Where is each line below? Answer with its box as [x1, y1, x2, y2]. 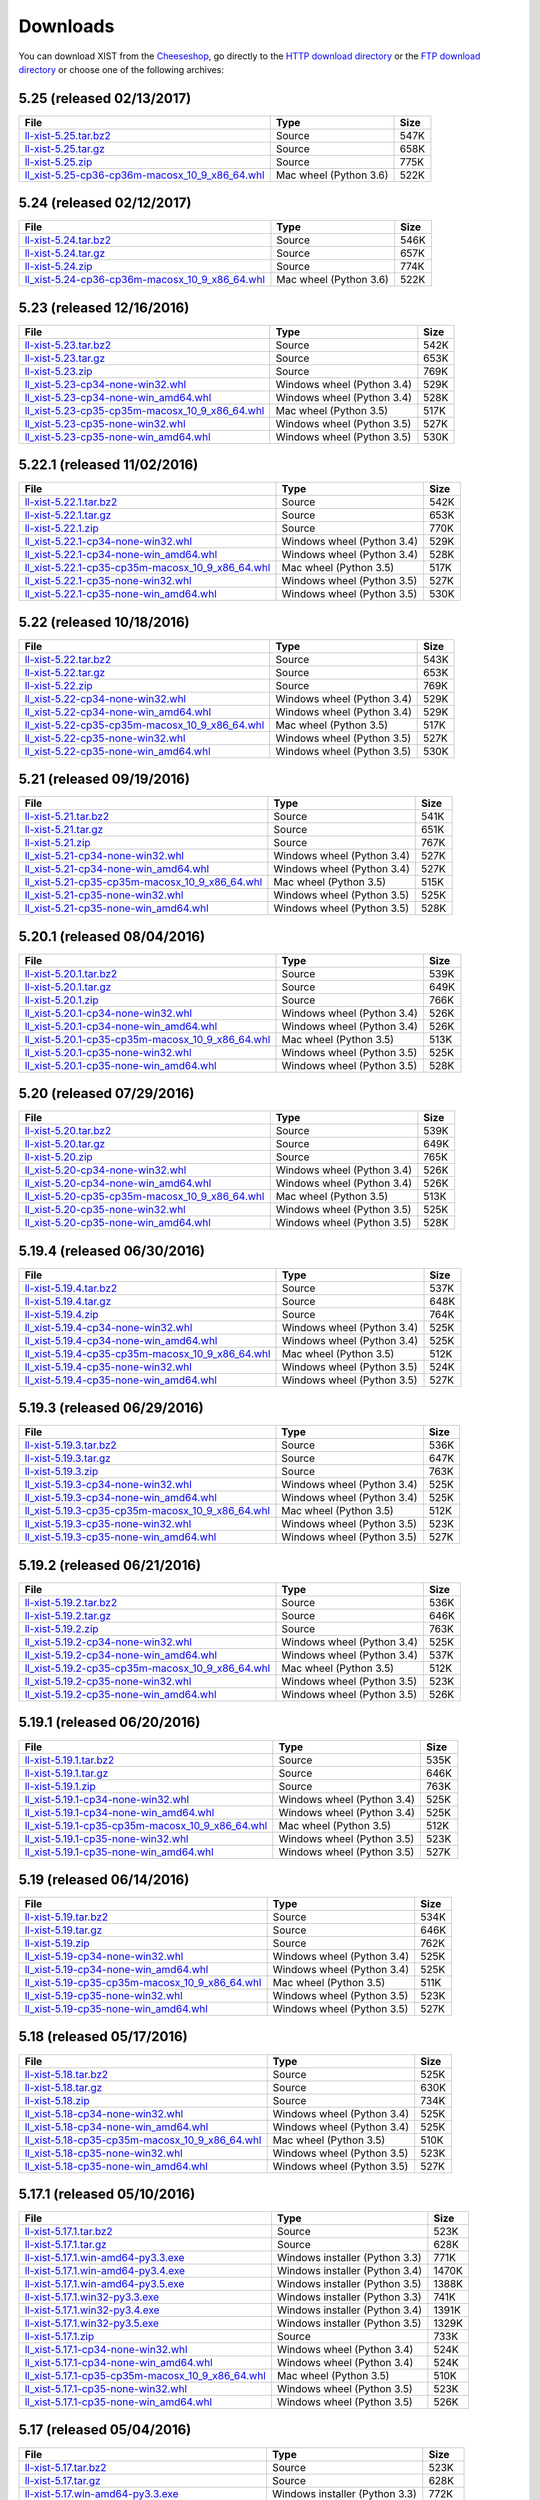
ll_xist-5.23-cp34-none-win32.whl [24, 377, 187, 391]
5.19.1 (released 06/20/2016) [18, 1714, 201, 1731]
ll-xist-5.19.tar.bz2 [24, 1910, 109, 1924]
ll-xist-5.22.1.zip [24, 521, 99, 535]
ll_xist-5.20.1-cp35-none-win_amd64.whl [24, 1058, 217, 1072]
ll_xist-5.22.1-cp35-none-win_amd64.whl [24, 587, 217, 601]
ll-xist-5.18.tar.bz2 [24, 2067, 109, 2081]
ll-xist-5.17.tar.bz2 [24, 2460, 107, 2474]
